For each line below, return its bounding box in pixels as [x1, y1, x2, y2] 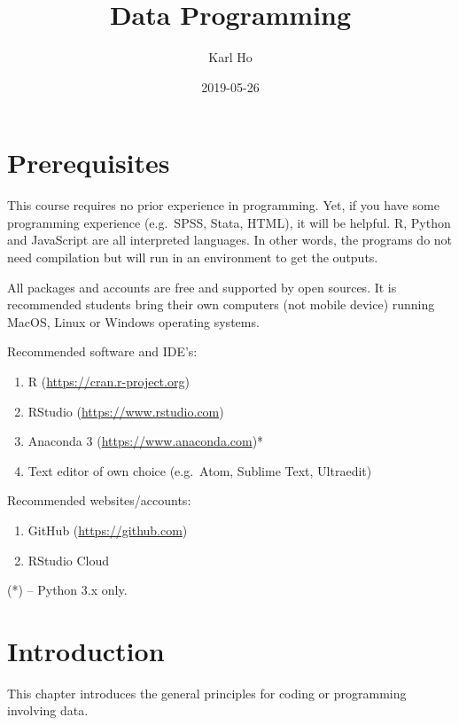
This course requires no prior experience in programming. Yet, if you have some [7, 196, 440, 214]
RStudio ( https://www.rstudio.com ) [27, 401, 224, 420]
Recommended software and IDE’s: [7, 342, 198, 361]
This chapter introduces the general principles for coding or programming [7, 683, 407, 702]
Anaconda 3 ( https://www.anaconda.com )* [27, 432, 264, 450]
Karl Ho [208, 48, 253, 66]
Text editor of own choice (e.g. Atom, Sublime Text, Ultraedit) [27, 461, 372, 479]
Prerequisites [7, 144, 170, 181]
